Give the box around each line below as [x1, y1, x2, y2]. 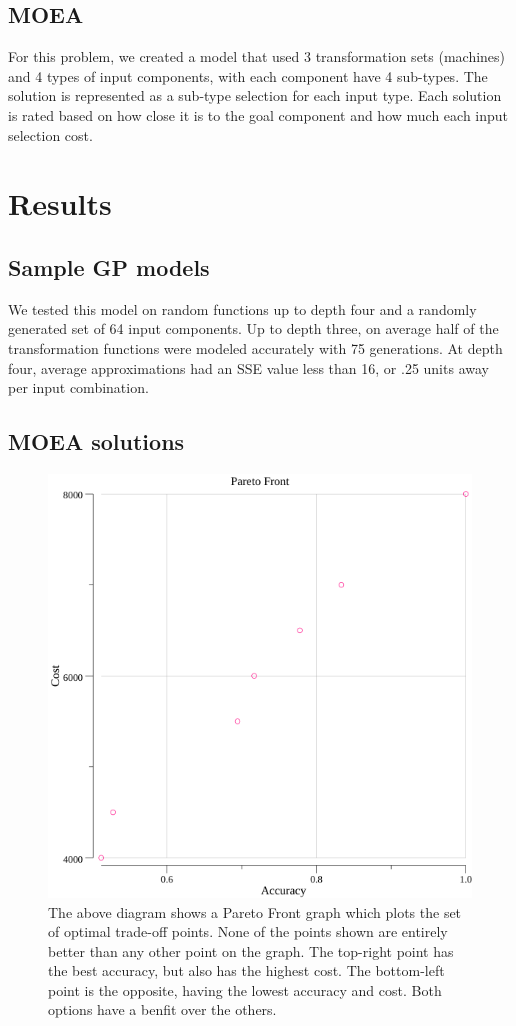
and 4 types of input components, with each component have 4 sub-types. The [8, 65, 488, 86]
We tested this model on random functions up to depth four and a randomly [8, 298, 477, 319]
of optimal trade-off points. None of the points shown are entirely [48, 921, 448, 942]
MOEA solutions [8, 426, 185, 457]
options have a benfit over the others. [48, 999, 277, 1020]
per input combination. [8, 377, 149, 398]
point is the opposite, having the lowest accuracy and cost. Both [48, 979, 442, 1000]
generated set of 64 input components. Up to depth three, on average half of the [8, 318, 499, 339]
